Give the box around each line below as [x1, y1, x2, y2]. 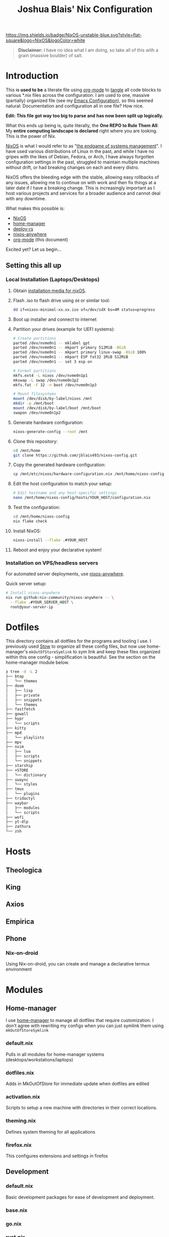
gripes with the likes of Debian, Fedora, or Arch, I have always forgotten [6, 154, 154, 160]
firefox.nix [6, 1141, 32, 1148]
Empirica [6, 917, 34, 926]
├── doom [6, 684, 24, 689]
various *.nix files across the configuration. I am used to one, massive [6, 92, 150, 98]
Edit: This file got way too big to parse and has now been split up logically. [6, 113, 164, 119]
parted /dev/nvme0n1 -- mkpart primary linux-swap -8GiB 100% [13, 350, 146, 355]
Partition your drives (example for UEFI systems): [13, 326, 115, 332]
